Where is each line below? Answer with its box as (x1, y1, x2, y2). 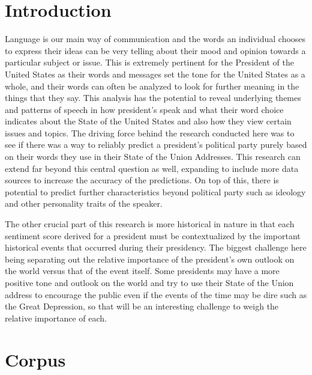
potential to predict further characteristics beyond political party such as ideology (5, 185, 306, 198)
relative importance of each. (5, 311, 107, 324)
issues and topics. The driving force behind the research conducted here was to (5, 126, 295, 139)
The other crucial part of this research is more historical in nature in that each (5, 218, 295, 230)
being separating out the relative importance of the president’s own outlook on (5, 252, 295, 265)
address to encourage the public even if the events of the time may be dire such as (5, 288, 307, 300)
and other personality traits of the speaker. (5, 197, 163, 210)
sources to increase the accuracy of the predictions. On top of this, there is (5, 174, 279, 186)
